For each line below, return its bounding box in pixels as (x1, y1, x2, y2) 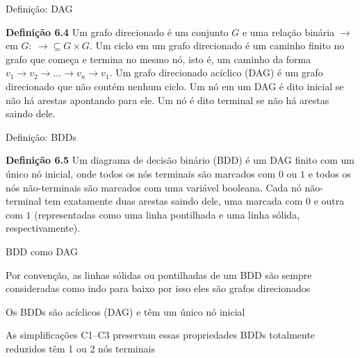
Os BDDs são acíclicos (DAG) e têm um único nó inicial (6, 304, 245, 318)
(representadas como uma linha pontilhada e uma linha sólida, (34, 207, 300, 221)
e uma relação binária (242, 24, 335, 39)
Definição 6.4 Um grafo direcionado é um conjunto (6, 24, 229, 39)
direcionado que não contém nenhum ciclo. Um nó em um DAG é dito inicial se (6, 78, 344, 93)
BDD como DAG (6, 244, 78, 258)
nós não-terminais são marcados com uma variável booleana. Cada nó (6, 180, 302, 194)
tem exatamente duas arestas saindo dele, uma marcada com (44, 194, 303, 208)
